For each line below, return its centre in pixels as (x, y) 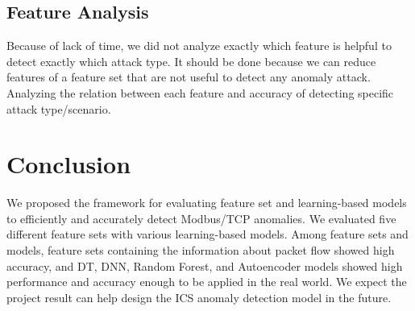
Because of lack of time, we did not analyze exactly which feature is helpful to (199, 46)
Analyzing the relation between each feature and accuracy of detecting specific (200, 92)
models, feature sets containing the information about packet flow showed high (201, 250)
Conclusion (69, 164)
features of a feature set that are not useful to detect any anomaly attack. (189, 77)
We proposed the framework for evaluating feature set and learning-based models (207, 203)
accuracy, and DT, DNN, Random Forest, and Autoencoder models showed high (205, 265)
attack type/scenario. (59, 108)
